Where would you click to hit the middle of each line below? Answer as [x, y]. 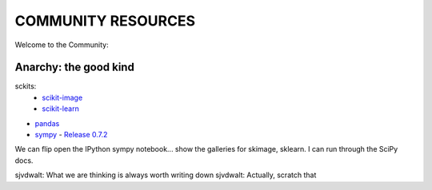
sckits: [26, 86]
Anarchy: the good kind [75, 67]
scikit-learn [60, 109]
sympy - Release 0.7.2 [71, 135]
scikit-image [62, 97]
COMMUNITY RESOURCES [105, 21]
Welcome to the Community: [62, 45]
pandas [47, 123]
